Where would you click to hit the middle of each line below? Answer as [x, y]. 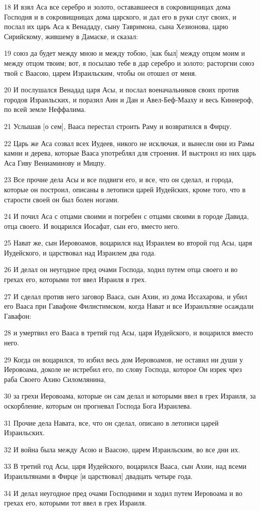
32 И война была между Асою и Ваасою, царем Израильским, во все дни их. [122, 449]
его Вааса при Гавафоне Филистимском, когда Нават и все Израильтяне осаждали [129, 306]
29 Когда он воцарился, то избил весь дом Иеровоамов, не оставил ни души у [123, 359]
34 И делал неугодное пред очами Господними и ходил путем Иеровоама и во [123, 493]
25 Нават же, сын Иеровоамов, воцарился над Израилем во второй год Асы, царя [128, 243]
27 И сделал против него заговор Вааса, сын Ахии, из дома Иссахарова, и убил [126, 296]
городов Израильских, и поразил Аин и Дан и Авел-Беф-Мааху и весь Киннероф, [129, 99]
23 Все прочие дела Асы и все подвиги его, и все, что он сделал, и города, [119, 179]
